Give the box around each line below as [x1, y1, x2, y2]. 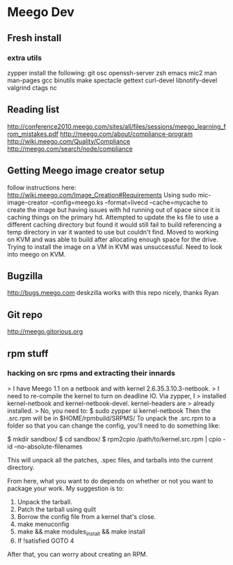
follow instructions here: [7, 183, 77, 192]
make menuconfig [17, 520, 70, 528]
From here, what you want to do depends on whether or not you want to [7, 476, 214, 485]
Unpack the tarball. [17, 497, 73, 506]
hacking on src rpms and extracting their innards [7, 368, 176, 378]
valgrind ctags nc [7, 83, 57, 91]
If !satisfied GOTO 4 [17, 536, 74, 545]
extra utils [7, 53, 42, 63]
